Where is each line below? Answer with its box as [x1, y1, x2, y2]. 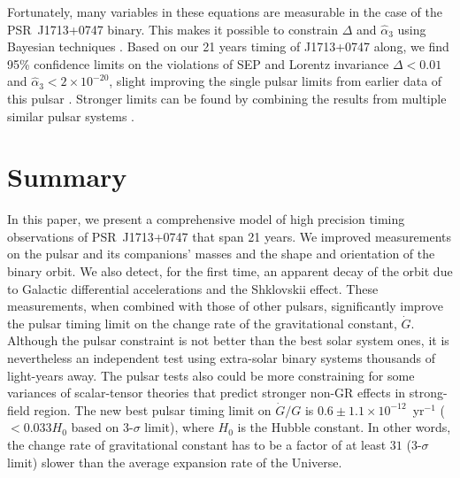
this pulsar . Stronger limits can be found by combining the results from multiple [7, 89, 447, 107]
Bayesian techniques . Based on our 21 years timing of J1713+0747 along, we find [7, 37, 449, 56]
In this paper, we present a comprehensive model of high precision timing [7, 210, 405, 228]
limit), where [144, 418, 214, 436]
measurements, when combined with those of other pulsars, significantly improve [7, 297, 443, 315]
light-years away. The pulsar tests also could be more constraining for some [7, 366, 415, 384]
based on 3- [71, 418, 134, 436]
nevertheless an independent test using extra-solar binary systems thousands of [7, 349, 435, 367]
